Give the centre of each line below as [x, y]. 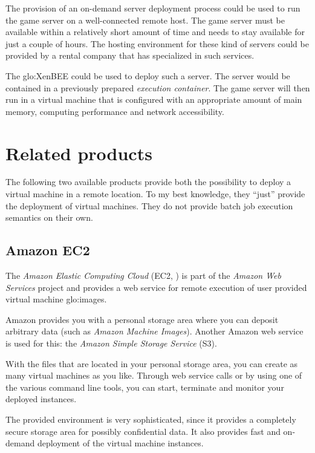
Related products [79, 153]
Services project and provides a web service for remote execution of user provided [156, 287]
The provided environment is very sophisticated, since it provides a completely [151, 419]
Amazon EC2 [48, 250]
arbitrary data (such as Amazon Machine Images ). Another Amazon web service [154, 331]
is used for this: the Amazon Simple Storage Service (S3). [111, 343]
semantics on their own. [49, 217]
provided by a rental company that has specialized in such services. [130, 55]
